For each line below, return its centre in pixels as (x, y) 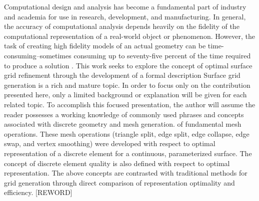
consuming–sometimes (38, 55)
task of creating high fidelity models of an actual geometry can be (105, 46)
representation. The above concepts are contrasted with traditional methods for (126, 173)
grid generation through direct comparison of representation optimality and (119, 182)
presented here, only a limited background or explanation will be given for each (125, 95)
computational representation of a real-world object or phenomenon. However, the (129, 36)
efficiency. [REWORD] (38, 192)
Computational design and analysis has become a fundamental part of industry (125, 6)
